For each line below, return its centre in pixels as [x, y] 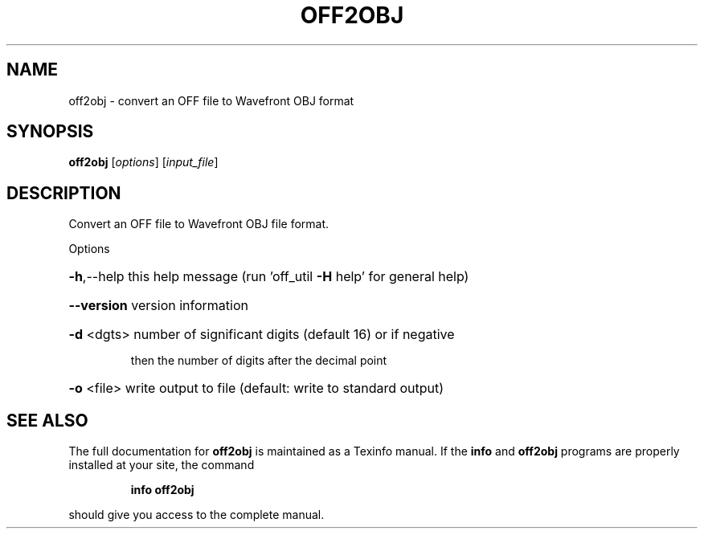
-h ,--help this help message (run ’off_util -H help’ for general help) [269, 277]
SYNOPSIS [50, 132]
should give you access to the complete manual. [196, 515]
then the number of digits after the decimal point [259, 361]
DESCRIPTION [64, 193]
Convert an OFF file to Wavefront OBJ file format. [199, 224]
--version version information [158, 306]
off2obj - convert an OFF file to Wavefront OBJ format [211, 100]
